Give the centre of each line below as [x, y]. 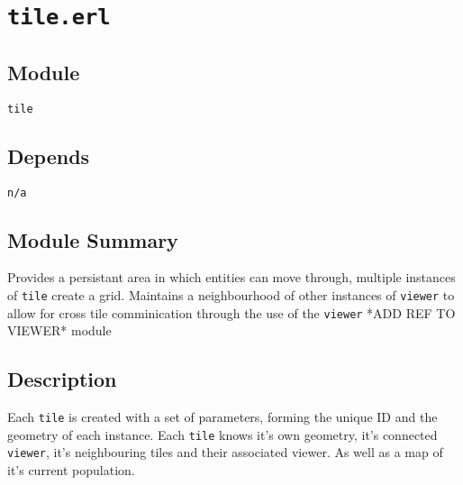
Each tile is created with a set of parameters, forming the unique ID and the [222, 417]
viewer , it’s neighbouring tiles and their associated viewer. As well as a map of [225, 452]
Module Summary [93, 239]
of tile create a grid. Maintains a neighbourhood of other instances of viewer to [231, 295]
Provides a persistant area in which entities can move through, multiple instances [231, 277]
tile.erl [59, 18]
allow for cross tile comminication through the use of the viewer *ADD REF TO [231, 312]
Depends [49, 156]
